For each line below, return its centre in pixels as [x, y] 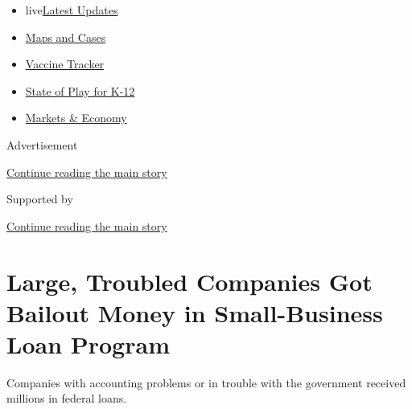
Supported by [40, 199]
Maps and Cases [66, 37]
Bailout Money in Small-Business [195, 312]
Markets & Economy [76, 118]
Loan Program [88, 344]
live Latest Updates [72, 10]
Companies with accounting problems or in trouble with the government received [206, 382]
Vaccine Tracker [65, 64]
